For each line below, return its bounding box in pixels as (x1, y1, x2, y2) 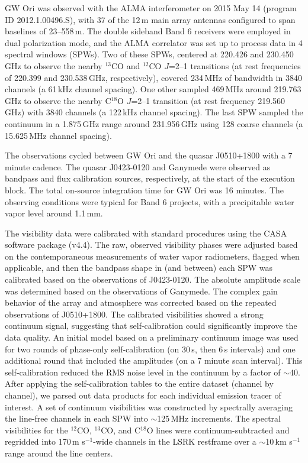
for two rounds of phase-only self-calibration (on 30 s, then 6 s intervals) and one (5, 342, 296, 355)
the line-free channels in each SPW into (5, 412, 148, 425)
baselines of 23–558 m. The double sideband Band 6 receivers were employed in (5, 25, 291, 37)
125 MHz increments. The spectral (157, 412, 281, 425)
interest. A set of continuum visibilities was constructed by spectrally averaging (5, 400, 293, 413)
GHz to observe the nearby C (5, 94, 111, 106)
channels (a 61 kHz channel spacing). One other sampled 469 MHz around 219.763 (5, 83, 301, 95)
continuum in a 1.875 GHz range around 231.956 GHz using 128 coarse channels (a (5, 117, 303, 129)
